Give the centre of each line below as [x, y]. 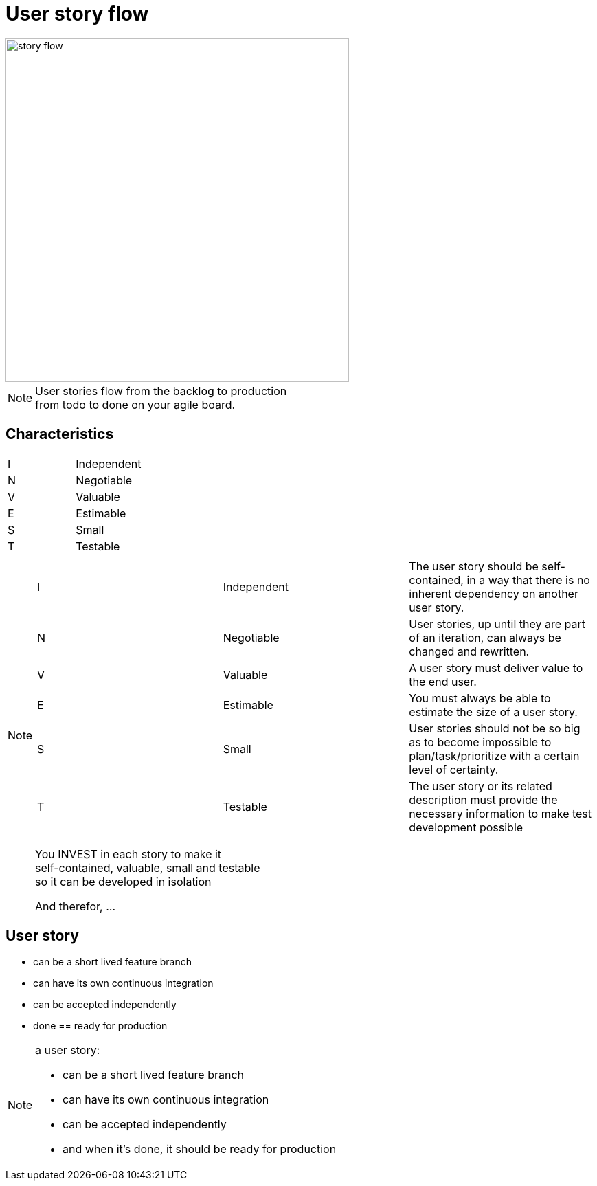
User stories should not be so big [495, 728]
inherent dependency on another [494, 593]
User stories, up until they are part [497, 624]
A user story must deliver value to [496, 668]
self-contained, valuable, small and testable [148, 868]
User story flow [77, 14]
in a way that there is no [528, 580]
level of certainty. [454, 769]
